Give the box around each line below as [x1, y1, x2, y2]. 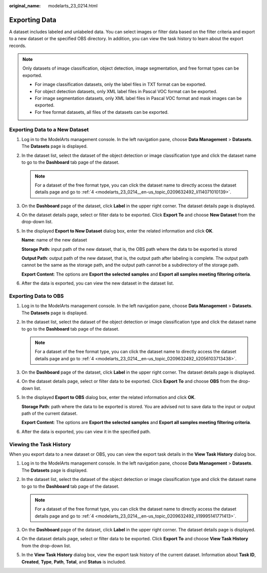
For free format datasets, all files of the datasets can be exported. [35, 109, 169, 115]
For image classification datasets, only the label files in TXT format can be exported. [35, 82, 206, 88]
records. [9, 43, 27, 48]
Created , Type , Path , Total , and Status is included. [21, 559, 126, 565]
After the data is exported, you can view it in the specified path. [21, 429, 151, 434]
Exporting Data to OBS [9, 292, 64, 299]
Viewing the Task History [9, 441, 71, 448]
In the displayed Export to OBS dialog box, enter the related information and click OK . [21, 394, 196, 400]
